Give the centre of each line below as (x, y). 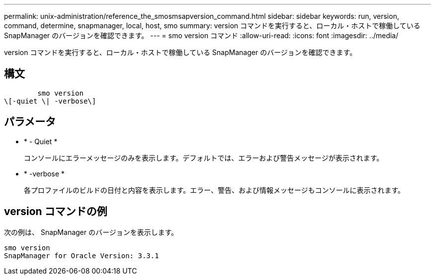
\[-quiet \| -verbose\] (50, 101)
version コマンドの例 (56, 212)
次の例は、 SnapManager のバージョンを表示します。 (91, 232)
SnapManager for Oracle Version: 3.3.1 (81, 255)
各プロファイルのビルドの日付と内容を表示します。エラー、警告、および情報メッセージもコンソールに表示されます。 (214, 190)
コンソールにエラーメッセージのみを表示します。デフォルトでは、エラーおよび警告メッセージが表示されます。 (204, 158)
